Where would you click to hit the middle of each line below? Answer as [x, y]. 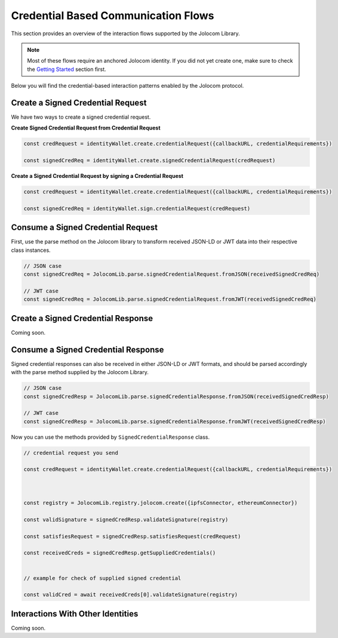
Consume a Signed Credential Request [84, 228]
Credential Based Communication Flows [113, 16]
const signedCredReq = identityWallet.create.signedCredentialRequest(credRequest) [150, 161]
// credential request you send [71, 453]
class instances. [31, 250]
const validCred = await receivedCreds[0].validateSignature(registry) [131, 595]
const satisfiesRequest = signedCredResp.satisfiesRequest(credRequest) [132, 536]
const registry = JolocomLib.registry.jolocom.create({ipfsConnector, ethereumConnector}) [161, 503]
